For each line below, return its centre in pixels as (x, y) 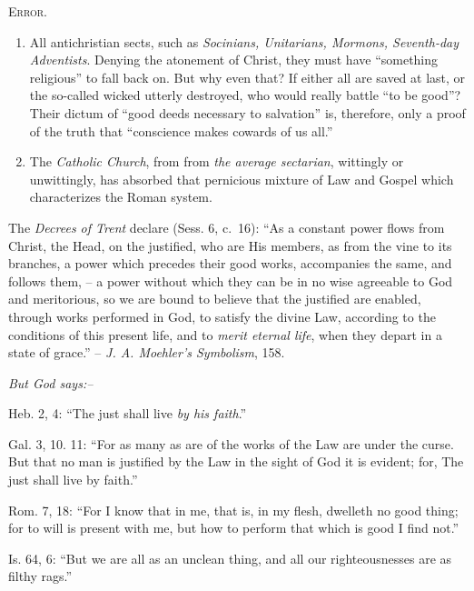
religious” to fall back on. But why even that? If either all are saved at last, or (247, 77)
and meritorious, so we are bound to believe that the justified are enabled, (215, 299)
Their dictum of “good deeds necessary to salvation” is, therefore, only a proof (247, 112)
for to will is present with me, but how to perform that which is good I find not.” (234, 528)
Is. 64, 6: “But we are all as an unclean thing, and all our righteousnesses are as (230, 558)
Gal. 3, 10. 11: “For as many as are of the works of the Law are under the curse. (231, 443)
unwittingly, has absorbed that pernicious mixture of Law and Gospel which (242, 179)
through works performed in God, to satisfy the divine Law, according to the (222, 316)
